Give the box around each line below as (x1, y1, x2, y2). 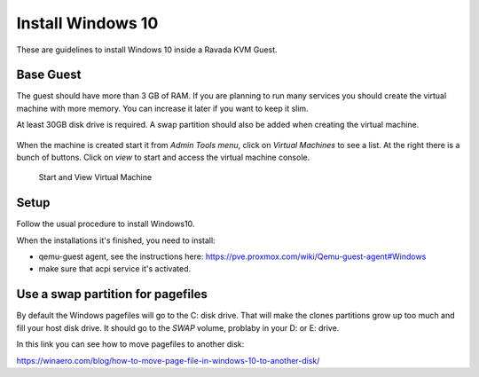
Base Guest (16, 67, 82, 82)
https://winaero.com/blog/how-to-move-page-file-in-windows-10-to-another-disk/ (16, 355, 320, 365)
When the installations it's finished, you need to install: (16, 235, 216, 246)
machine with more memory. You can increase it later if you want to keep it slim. (16, 103, 310, 114)
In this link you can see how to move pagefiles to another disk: (16, 339, 245, 350)
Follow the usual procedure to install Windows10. (16, 218, 195, 230)
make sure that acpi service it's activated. (38, 263, 191, 274)
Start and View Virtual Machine (38, 172, 153, 183)
